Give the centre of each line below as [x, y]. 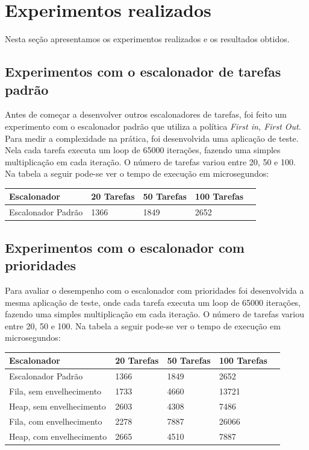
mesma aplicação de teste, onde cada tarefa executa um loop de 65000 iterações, [153, 302]
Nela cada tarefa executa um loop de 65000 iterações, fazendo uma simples [143, 150]
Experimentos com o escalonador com [125, 247]
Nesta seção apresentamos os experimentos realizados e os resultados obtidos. [147, 39]
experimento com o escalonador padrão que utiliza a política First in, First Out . [153, 126]
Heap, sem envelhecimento [58, 406]
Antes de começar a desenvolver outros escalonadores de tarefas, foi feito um [146, 114]
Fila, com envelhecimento [56, 421]
